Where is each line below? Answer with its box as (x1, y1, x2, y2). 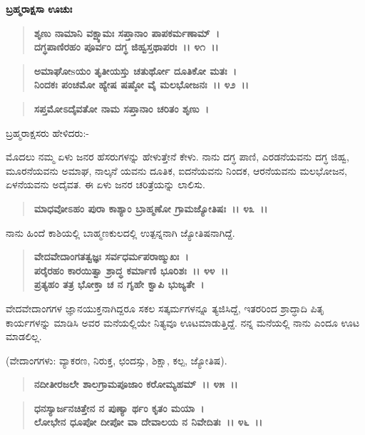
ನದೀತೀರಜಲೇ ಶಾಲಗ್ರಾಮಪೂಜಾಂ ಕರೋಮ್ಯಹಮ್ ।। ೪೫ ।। (34, 377, 238, 391)
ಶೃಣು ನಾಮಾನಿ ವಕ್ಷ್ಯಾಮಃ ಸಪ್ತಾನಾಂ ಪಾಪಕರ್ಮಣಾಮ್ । (34, 25, 220, 40)
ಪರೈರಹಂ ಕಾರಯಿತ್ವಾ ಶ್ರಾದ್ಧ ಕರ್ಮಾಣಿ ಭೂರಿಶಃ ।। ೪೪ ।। (34, 262, 229, 277)
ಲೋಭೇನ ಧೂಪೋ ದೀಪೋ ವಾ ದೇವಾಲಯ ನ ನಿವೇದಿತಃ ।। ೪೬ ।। (34, 414, 262, 429)
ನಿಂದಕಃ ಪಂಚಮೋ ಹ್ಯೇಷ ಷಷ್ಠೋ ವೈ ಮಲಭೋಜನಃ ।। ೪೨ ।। (34, 77, 249, 92)
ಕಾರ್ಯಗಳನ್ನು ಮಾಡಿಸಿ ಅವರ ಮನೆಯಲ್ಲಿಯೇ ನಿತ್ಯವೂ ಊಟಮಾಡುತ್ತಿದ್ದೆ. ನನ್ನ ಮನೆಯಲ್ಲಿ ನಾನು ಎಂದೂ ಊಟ (6, 314, 360, 329)
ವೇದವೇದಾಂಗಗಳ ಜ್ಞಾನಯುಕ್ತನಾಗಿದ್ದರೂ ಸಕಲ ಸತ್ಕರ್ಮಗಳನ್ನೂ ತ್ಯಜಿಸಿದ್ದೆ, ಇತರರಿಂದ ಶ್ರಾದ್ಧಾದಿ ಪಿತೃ (6, 300, 324, 315)
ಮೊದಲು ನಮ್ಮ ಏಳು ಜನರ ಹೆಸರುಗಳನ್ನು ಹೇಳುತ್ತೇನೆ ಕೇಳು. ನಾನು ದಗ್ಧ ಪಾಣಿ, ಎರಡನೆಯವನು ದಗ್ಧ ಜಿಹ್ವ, (6, 149, 349, 164)
